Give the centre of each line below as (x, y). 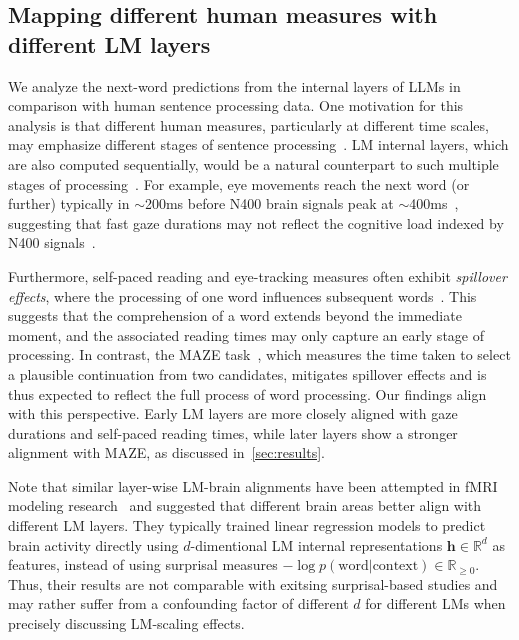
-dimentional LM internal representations (316, 544)
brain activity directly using (93, 544)
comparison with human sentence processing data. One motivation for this (236, 105)
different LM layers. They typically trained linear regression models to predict (247, 525)
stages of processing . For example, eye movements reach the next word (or (239, 183)
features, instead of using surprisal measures (143, 564)
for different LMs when (435, 603)
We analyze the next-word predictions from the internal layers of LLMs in (234, 85)
